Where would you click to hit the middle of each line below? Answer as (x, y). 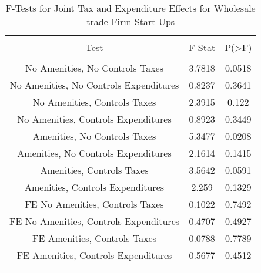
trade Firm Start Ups (131, 21)
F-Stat (202, 47)
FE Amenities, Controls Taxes (94, 238)
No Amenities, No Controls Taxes (94, 68)
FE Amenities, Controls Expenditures (94, 255)
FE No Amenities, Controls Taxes (94, 204)
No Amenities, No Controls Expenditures (94, 85)
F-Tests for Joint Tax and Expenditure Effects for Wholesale (130, 8)
